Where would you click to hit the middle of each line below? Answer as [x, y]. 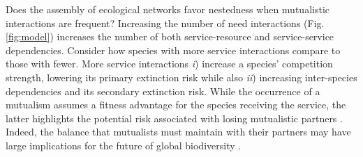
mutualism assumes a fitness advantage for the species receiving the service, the [176, 105]
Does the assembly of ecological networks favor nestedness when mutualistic [168, 9]
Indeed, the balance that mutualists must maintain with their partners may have [178, 132]
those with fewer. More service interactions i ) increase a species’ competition [169, 64]
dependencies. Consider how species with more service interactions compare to [173, 50]
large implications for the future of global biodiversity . [124, 145]
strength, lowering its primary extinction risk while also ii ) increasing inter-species [181, 77]
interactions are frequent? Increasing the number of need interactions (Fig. [165, 23]
